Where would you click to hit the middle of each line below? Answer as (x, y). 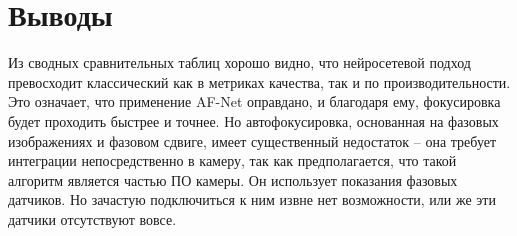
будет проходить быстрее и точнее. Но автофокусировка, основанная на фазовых (253, 120)
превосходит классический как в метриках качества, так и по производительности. (259, 81)
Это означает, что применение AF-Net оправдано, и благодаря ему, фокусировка (254, 101)
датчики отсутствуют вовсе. (92, 218)
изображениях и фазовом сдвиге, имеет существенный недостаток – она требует (252, 140)
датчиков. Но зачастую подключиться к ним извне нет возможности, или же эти (252, 199)
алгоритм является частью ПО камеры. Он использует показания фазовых (233, 179)
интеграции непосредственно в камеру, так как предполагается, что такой (232, 160)
